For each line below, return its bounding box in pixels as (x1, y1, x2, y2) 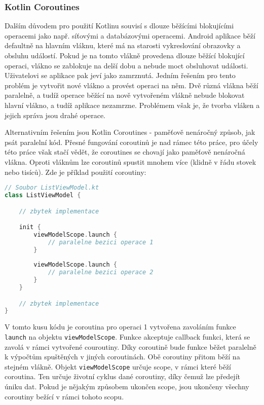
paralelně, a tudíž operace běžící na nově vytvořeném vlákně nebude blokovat (5, 90, 245, 100)
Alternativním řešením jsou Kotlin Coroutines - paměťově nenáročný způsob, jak (5, 127, 255, 137)
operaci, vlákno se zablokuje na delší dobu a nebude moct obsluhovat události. (5, 60, 248, 70)
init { (19, 224, 41, 231)
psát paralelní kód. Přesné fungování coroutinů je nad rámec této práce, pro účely (5, 136, 258, 147)
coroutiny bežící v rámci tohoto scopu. (5, 391, 124, 401)
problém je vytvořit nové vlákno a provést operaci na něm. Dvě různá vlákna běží (5, 80, 258, 90)
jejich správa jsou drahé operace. (5, 109, 105, 120)
